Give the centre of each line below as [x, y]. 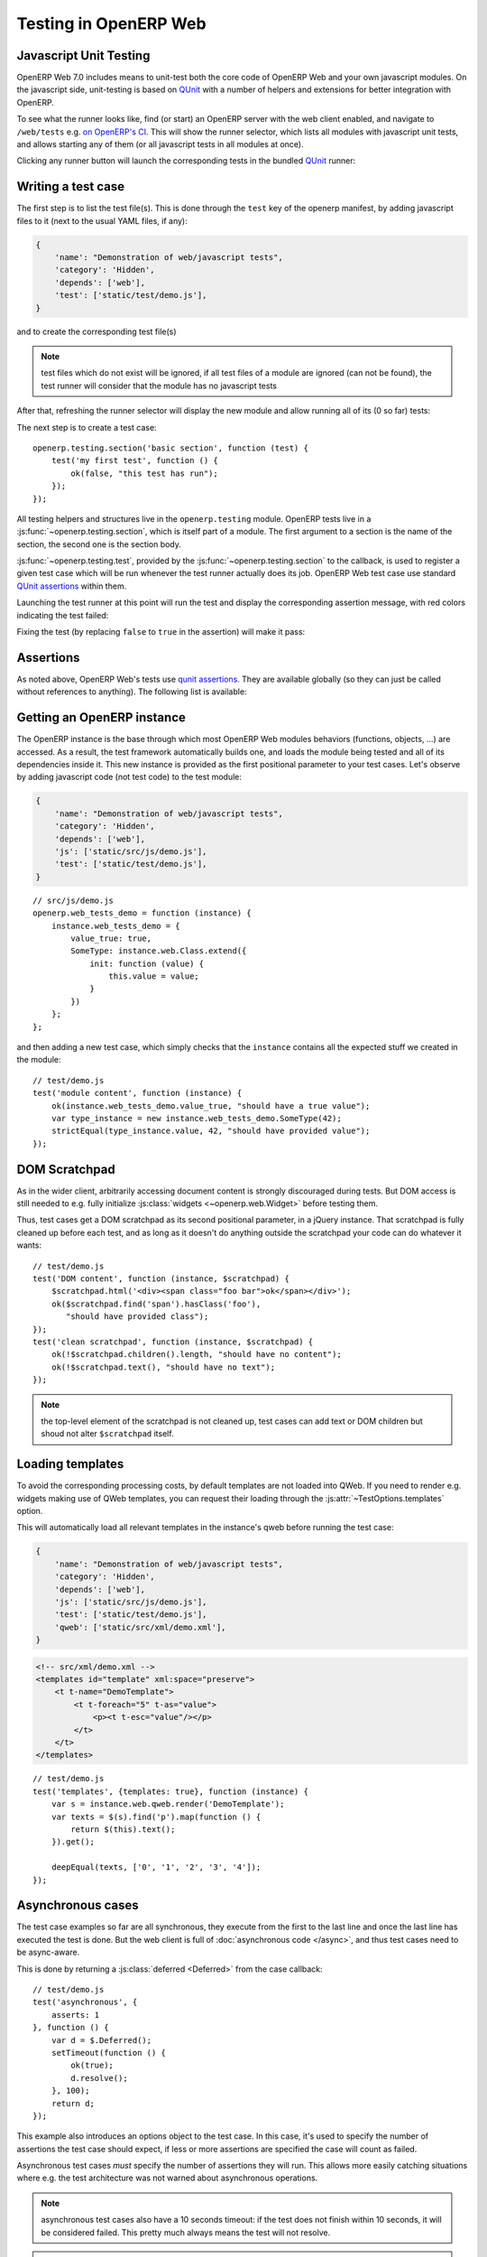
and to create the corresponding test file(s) [96, 331]
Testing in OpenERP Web [111, 23]
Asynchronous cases [78, 1905]
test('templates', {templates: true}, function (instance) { [170, 1791]
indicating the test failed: [63, 615]
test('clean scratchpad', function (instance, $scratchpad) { [173, 1342]
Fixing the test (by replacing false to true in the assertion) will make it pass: [161, 632]
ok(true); [92, 2066]
